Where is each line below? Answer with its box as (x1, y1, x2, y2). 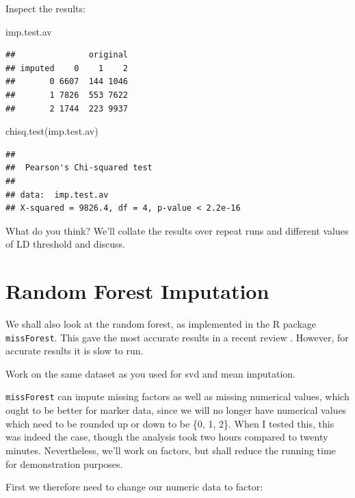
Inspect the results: (5, 1, 86, 15)
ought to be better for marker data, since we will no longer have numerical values (5, 403, 347, 417)
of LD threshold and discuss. (5, 237, 125, 251)
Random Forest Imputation (5, 277, 269, 305)
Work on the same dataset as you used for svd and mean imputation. (5, 366, 295, 380)
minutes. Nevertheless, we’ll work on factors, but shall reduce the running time (5, 443, 336, 457)
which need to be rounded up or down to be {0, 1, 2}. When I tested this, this (5, 416, 334, 430)
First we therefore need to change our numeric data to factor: (5, 480, 263, 494)
